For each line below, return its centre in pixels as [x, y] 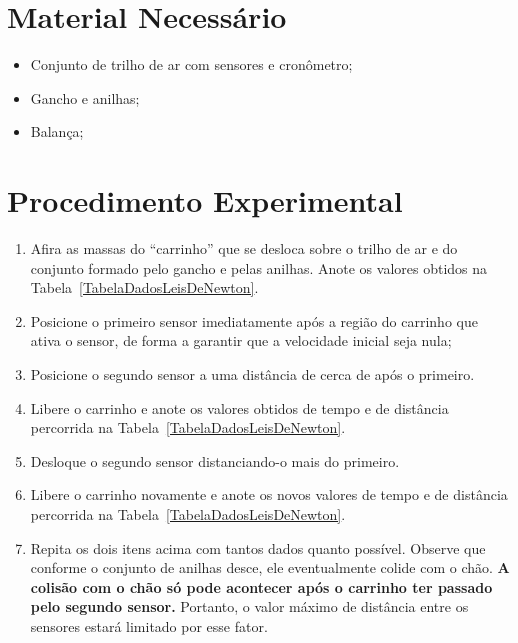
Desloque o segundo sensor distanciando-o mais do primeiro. [215, 460]
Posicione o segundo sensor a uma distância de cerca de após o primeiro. [252, 374]
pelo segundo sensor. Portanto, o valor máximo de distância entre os [249, 606]
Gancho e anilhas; [85, 97]
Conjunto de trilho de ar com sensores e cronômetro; [191, 64]
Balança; [57, 131]
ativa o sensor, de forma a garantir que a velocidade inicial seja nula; [241, 340]
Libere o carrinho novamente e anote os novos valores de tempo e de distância [269, 494]
